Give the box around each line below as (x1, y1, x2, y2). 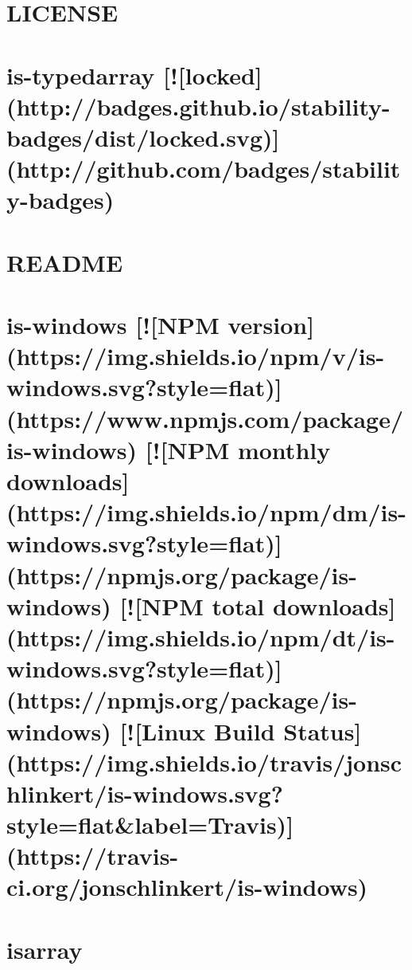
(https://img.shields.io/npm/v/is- (6, 340, 385, 372)
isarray (6, 933, 83, 965)
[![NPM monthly (145, 433, 331, 465)
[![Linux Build (119, 714, 275, 747)
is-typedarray (6, 58, 155, 91)
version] (227, 308, 315, 341)
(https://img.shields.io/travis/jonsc (6, 745, 402, 778)
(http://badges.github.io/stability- (6, 89, 391, 122)
